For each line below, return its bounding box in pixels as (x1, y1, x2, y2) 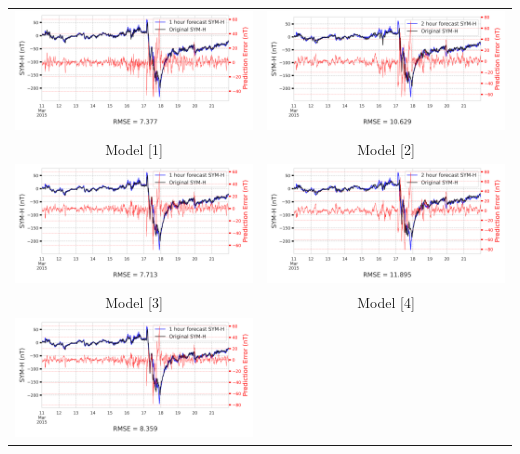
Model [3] (105, 292, 163, 313)
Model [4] (357, 292, 415, 313)
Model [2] (357, 138, 415, 159)
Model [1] (105, 138, 163, 159)
